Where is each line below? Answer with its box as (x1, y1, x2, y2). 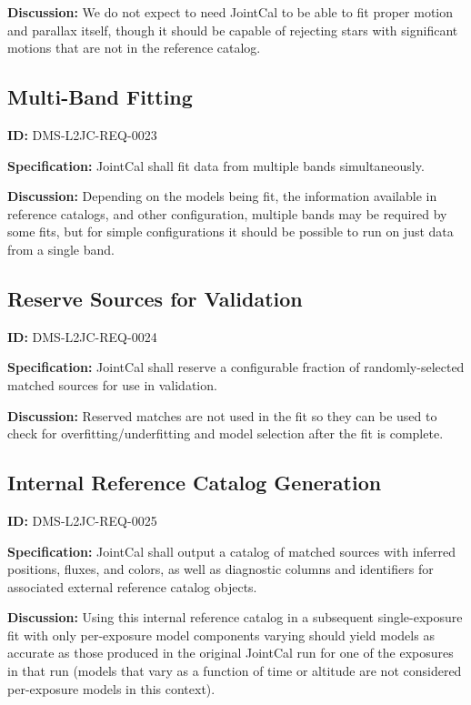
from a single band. (7, 239, 115, 258)
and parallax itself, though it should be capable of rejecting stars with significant (7, 20, 458, 39)
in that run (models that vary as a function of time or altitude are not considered (7, 661, 462, 680)
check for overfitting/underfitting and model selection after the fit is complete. (7, 424, 444, 443)
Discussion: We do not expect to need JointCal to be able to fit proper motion (7, 3, 454, 21)
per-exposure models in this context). (7, 679, 215, 698)
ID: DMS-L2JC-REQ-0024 (7, 327, 157, 346)
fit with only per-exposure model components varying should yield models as (7, 625, 435, 644)
